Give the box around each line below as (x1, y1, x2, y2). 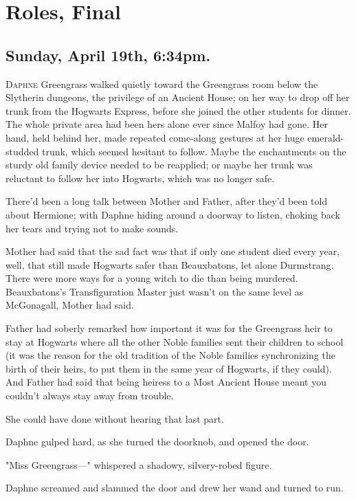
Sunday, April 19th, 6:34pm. (5, 44, 211, 65)
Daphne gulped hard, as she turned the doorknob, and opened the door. (5, 434, 309, 449)
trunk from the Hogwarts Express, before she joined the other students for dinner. (5, 103, 351, 118)
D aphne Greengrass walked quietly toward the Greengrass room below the (5, 76, 318, 91)
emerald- (307, 130, 344, 144)
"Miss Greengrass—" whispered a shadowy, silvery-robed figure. (5, 457, 272, 472)
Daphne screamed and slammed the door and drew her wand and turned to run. (5, 480, 344, 495)
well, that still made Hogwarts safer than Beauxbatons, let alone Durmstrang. (5, 257, 334, 271)
